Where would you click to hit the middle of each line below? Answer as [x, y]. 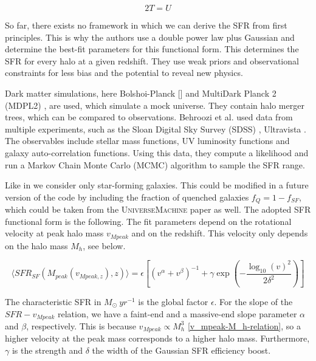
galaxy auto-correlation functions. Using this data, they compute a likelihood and [157, 152]
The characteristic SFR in [53, 301]
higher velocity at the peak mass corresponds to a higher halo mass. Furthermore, [157, 338]
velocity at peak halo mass [54, 233]
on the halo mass [36, 245]
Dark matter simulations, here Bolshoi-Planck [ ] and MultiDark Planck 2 [141, 93]
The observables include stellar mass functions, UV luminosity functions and [147, 141]
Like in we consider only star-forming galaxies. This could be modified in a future [157, 185]
